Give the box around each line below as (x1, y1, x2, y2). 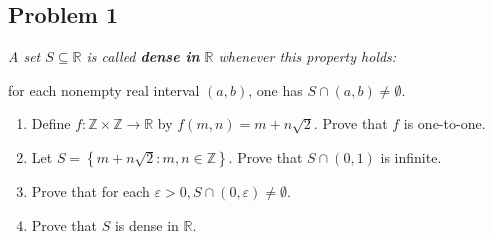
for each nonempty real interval (8, 79, 200, 100)
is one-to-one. (403, 113, 486, 134)
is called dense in (86, 46, 200, 67)
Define (31, 113, 71, 134)
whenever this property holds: (218, 46, 397, 67)
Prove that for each (31, 180, 150, 201)
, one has (248, 79, 303, 100)
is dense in (114, 214, 179, 235)
